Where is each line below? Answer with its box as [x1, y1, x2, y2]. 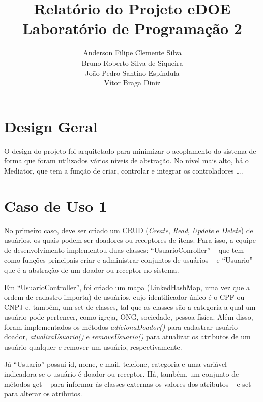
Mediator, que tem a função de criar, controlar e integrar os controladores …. [4, 165, 243, 176]
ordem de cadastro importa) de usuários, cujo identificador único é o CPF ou [4, 292, 245, 302]
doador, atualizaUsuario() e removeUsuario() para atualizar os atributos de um [4, 331, 251, 342]
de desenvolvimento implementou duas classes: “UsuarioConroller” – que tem [4, 244, 244, 255]
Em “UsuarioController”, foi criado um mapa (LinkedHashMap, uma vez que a [4, 281, 250, 292]
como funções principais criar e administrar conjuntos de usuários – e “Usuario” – [4, 254, 259, 265]
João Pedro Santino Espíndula [85, 67, 180, 78]
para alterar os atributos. [4, 388, 82, 399]
